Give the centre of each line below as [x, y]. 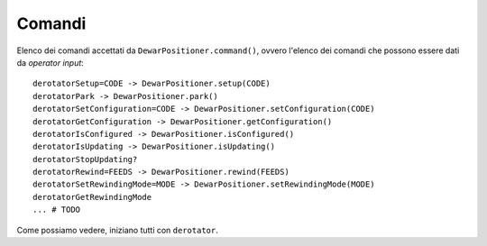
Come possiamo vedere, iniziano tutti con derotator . [117, 230]
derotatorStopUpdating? [85, 159]
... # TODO [57, 210]
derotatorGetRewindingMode [92, 197]
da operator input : [51, 62]
